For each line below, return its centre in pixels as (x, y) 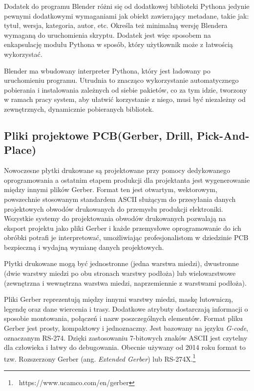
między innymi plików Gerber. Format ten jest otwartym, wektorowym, (111, 189)
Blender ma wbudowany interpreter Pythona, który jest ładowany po (107, 70)
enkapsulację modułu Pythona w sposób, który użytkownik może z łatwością (118, 44)
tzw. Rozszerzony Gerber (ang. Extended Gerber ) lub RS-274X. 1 (100, 358)
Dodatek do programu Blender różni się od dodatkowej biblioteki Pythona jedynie (127, 6)
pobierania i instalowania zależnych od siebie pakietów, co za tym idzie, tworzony (126, 89)
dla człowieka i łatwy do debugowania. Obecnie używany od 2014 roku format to (125, 347)
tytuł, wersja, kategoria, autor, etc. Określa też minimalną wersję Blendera (116, 25)
